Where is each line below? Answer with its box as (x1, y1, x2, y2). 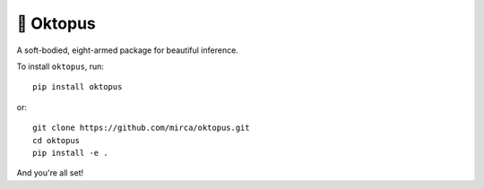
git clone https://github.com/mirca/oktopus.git (32, 123, 250, 133)
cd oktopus (32, 135, 81, 145)
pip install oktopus (32, 82, 123, 92)
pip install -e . (32, 148, 108, 158)
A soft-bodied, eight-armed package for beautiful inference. (16, 45, 239, 56)
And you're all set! (16, 168, 84, 178)
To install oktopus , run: (16, 61, 105, 72)
